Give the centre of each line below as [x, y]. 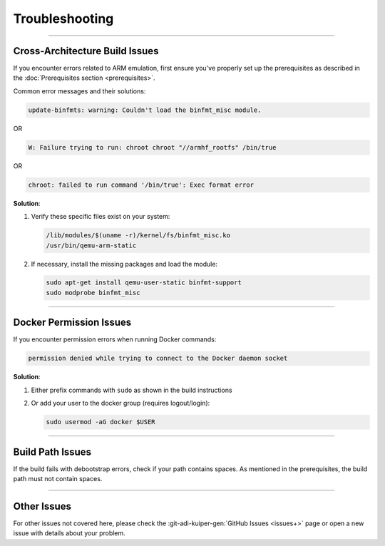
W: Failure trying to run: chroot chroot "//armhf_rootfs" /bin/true [152, 147]
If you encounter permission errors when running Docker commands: [115, 339]
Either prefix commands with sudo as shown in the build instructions [132, 390]
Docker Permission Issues [72, 323]
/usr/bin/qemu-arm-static [91, 245]
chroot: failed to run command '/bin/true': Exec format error [141, 185]
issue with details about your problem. [70, 533]
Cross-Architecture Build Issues [86, 51]
